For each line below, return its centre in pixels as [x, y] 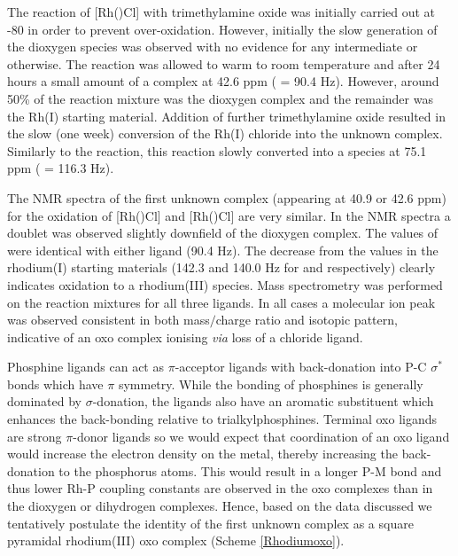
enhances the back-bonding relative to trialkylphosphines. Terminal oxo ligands [222, 419]
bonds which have [55, 384]
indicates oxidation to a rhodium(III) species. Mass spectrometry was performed [225, 284]
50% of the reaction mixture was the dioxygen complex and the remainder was [220, 98]
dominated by [45, 401]
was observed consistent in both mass [109, 320]
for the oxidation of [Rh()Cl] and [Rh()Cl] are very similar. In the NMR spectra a [229, 215]
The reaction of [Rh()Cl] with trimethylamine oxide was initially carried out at [221, 12]
